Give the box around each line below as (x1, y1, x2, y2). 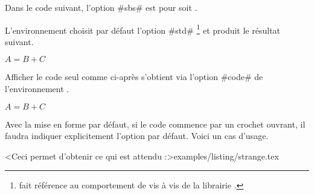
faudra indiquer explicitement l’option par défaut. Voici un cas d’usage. (5, 129, 269, 142)
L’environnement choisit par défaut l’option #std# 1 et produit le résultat (5, 22, 281, 36)
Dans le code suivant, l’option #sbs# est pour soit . (5, 1, 197, 13)
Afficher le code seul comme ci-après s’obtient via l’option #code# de (5, 70, 263, 83)
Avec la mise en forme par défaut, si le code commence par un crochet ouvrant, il (5, 117, 306, 130)
